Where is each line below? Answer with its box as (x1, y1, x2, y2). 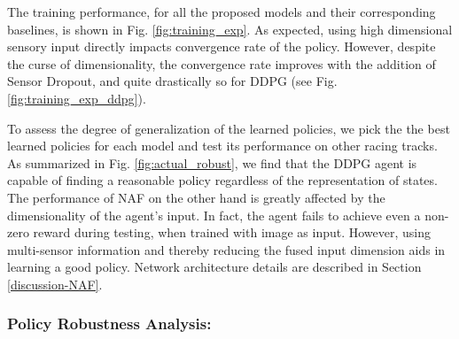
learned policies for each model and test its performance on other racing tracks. (7, 136, 438, 155)
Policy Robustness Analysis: (7, 312, 212, 335)
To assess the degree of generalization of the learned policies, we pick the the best (7, 119, 450, 137)
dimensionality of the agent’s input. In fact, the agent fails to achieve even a (7, 205, 421, 224)
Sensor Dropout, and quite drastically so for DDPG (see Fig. (7, 72, 338, 90)
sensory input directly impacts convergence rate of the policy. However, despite (7, 37, 436, 56)
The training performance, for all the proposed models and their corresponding (7, 3, 436, 20)
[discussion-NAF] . (7, 274, 103, 293)
